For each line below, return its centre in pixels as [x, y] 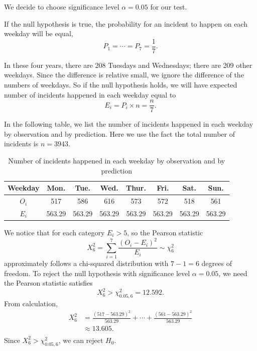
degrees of [217, 263]
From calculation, [31, 303]
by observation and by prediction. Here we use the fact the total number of [119, 134]
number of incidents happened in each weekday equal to [90, 94]
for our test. [169, 7]
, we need [233, 273]
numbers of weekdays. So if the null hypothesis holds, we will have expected [121, 85]
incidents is [21, 144]
